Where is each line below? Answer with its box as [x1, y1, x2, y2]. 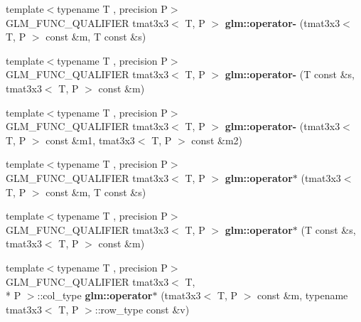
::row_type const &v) [95, 301, 190, 316]
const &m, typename [257, 288, 348, 303]
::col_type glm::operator [37, 288, 153, 303]
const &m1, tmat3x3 [45, 132, 135, 147]
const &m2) [191, 132, 242, 147]
